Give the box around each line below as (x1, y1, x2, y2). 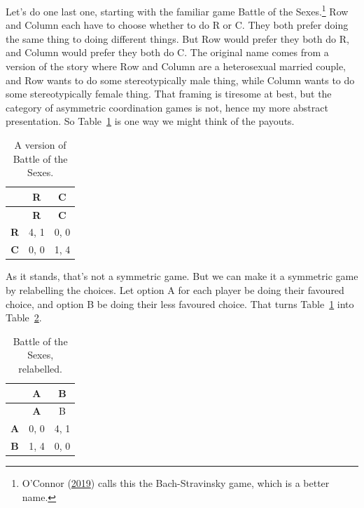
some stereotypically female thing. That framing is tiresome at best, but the (6, 86, 332, 101)
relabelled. (18, 361, 62, 375)
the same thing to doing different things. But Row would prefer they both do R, (6, 31, 349, 46)
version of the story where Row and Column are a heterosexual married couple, (6, 59, 346, 74)
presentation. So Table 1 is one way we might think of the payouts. (6, 114, 295, 128)
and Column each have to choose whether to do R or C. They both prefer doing (6, 18, 349, 32)
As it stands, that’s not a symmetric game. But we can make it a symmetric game (6, 269, 358, 283)
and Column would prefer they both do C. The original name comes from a (6, 45, 329, 60)
